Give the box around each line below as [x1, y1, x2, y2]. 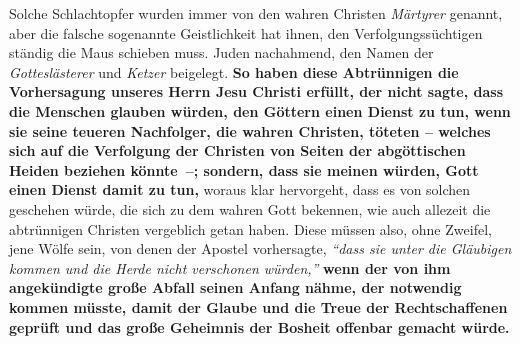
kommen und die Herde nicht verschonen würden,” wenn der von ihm [9, 257, 451, 278]
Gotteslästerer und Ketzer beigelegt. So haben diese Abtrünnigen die [9, 61, 459, 82]
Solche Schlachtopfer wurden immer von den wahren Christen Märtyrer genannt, [9, 3, 503, 23]
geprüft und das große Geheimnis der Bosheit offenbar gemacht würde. [9, 316, 510, 337]
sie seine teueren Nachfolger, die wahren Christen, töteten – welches [9, 120, 491, 141]
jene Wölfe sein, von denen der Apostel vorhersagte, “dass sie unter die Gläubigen [9, 238, 512, 259]
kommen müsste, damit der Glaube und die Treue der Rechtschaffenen [9, 296, 508, 317]
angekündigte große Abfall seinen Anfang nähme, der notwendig [9, 277, 462, 298]
